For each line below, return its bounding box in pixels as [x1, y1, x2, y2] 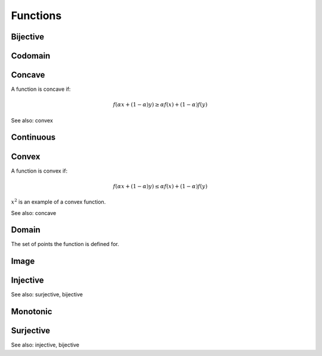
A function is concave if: [11, 85, 71, 93]
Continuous [11, 132, 56, 143]
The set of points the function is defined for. [11, 241, 119, 248]
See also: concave [11, 209, 57, 216]
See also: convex [11, 116, 53, 124]
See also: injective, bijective [11, 341, 80, 349]
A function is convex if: [11, 167, 68, 174]
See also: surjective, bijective [11, 291, 83, 298]
